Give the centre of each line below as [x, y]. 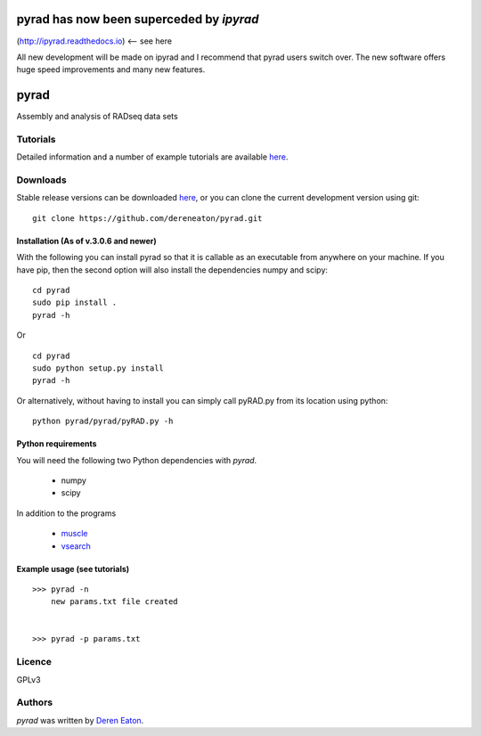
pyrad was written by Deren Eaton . [80, 720]
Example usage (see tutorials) [73, 568]
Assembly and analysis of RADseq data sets [97, 117]
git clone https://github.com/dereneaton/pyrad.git [147, 218]
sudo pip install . [75, 303]
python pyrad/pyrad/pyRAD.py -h [103, 421]
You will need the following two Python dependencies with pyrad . [137, 460]
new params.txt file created [114, 602]
